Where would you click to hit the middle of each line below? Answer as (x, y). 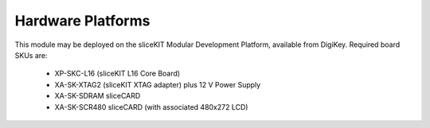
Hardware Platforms (82, 21)
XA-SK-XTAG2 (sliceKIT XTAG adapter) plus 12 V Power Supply (158, 84)
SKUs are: (31, 55)
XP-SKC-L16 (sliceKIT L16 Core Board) (117, 74)
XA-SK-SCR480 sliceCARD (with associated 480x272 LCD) (151, 107)
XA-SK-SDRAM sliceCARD (98, 96)
